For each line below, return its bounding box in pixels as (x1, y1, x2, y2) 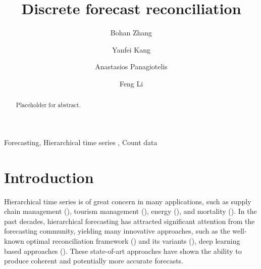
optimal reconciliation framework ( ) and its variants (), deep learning (26, 236, 240, 246)
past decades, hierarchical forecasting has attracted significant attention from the (4, 215, 255, 226)
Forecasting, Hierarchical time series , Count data (4, 137, 158, 147)
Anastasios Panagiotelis (95, 61, 168, 72)
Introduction (4, 166, 94, 187)
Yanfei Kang (112, 44, 150, 55)
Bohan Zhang (110, 27, 152, 38)
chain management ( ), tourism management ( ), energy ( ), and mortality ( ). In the (4, 206, 257, 216)
